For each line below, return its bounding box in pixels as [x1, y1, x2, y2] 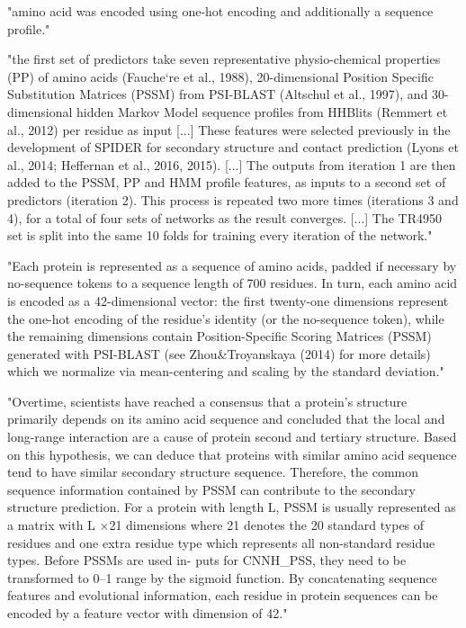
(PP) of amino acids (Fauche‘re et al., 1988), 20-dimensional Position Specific [7, 67, 434, 85]
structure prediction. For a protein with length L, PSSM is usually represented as [7, 498, 456, 516]
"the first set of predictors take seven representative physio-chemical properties [7, 49, 441, 68]
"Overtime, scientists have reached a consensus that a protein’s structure [7, 391, 408, 410]
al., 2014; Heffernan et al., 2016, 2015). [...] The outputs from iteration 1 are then [7, 155, 456, 174]
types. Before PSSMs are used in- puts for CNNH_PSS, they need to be [7, 551, 407, 570]
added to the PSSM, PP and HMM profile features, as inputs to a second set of [7, 173, 446, 192]
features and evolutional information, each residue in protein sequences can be [7, 586, 438, 605]
